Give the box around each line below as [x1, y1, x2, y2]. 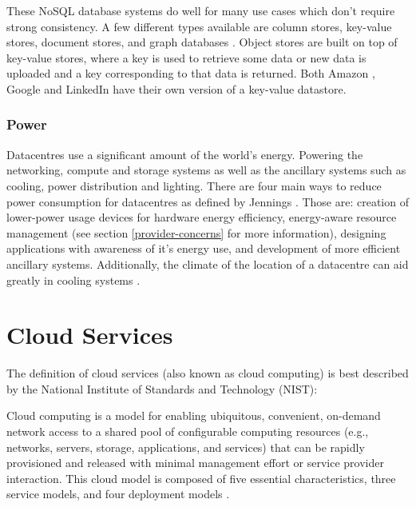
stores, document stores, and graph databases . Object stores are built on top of [6, 34, 398, 50]
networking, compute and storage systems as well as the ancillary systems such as [6, 162, 406, 178]
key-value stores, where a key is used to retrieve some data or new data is [6, 49, 366, 66]
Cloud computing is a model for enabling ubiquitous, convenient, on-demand [6, 407, 381, 424]
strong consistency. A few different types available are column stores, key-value [6, 18, 392, 34]
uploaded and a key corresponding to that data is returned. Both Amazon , [6, 65, 375, 82]
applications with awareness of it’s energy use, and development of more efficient [6, 240, 401, 257]
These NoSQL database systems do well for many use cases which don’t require [6, 2, 395, 18]
